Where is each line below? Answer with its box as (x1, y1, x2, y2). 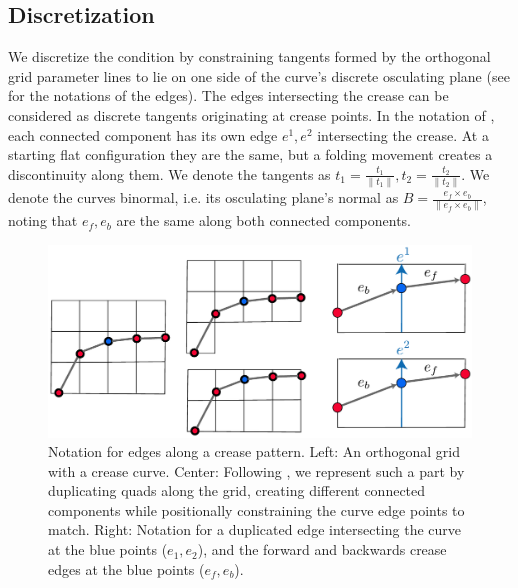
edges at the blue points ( (48, 558, 205, 579)
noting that (8, 210, 78, 231)
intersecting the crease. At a (317, 124, 489, 145)
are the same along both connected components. (116, 210, 412, 231)
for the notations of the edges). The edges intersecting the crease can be (8, 85, 449, 106)
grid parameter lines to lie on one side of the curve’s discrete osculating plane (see (8, 65, 510, 86)
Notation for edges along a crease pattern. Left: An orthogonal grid (48, 441, 461, 462)
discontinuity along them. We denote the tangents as (8, 163, 331, 184)
